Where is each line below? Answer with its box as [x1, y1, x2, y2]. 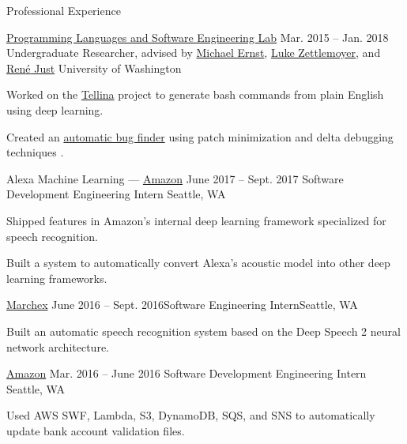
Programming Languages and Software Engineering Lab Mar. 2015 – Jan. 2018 [6, 28, 389, 45]
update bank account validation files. [6, 422, 185, 438]
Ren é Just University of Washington [6, 59, 182, 76]
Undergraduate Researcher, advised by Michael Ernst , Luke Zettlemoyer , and [6, 44, 381, 61]
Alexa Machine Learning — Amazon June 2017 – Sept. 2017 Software [6, 170, 344, 186]
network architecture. [6, 338, 110, 355]
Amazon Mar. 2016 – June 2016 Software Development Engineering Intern [6, 365, 367, 382]
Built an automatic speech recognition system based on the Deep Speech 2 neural [6, 322, 401, 339]
